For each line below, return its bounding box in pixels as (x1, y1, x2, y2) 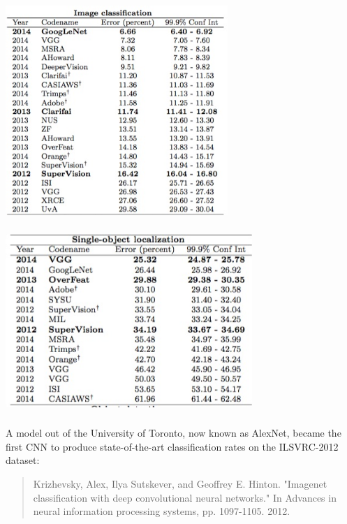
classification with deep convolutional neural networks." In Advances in (33, 490, 337, 504)
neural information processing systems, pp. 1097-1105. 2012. (33, 504, 290, 518)
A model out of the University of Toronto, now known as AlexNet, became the (6, 425, 341, 440)
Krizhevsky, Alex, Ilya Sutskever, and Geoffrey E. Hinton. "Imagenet (33, 476, 327, 490)
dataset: (6, 453, 40, 467)
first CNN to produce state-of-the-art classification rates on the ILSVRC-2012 (6, 439, 339, 453)
